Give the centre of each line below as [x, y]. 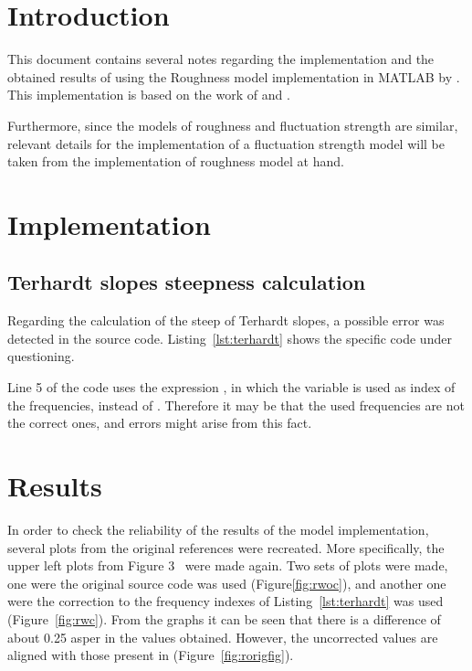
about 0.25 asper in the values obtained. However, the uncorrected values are [223, 637]
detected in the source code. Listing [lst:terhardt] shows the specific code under [230, 338]
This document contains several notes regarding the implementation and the [221, 59]
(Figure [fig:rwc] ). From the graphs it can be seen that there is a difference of [224, 618]
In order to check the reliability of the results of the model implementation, [218, 529]
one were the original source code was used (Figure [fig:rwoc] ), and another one [227, 583]
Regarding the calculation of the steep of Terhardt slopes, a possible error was [226, 320]
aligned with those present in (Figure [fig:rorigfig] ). [151, 655]
